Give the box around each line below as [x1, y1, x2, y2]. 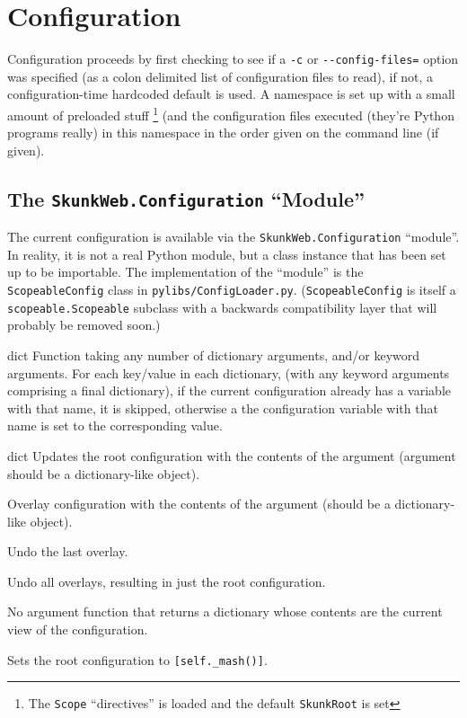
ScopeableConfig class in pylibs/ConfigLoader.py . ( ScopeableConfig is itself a [7, 280, 456, 299]
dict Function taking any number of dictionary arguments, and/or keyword [7, 345, 420, 364]
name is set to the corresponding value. [7, 416, 223, 435]
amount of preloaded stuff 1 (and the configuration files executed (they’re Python [7, 102, 454, 124]
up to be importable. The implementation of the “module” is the [7, 262, 364, 281]
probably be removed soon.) [7, 315, 161, 334]
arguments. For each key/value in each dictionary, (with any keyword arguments [7, 363, 450, 382]
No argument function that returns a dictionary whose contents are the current [7, 602, 443, 621]
